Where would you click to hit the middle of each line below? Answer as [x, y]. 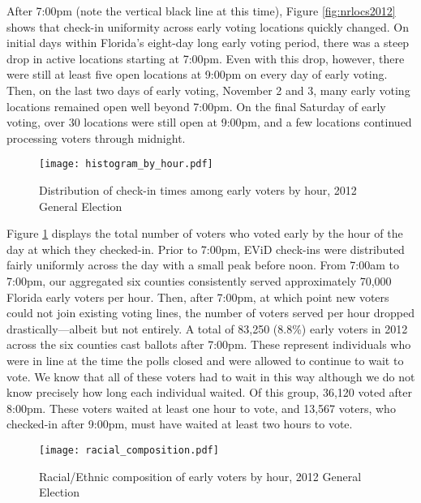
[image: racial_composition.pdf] [129, 450]
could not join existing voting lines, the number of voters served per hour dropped [211, 313]
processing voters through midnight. [96, 138]
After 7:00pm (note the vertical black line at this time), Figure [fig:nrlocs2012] [201, 11]
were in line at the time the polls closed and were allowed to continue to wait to [205, 360]
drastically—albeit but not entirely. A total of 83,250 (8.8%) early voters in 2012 [207, 328]
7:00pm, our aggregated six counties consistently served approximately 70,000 [199, 280]
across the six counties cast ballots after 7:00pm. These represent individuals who [209, 344]
